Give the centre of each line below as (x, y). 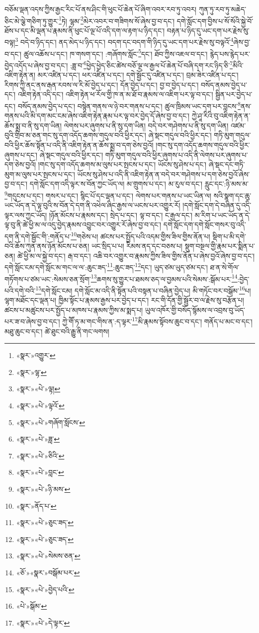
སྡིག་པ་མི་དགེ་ (229, 236)
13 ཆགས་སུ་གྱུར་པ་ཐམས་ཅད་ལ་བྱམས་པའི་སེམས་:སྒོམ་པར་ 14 (164, 278)
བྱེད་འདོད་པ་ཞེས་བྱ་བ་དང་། (36, 65)
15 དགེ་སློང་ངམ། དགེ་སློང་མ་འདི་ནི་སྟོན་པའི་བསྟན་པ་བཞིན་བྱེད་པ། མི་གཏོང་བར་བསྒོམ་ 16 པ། (143, 289)
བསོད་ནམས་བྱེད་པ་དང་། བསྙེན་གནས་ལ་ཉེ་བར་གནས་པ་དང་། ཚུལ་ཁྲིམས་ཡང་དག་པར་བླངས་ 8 (129, 105)
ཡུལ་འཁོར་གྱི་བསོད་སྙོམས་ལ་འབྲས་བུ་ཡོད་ (195, 310)
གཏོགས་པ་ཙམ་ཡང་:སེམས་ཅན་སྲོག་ (48, 279)
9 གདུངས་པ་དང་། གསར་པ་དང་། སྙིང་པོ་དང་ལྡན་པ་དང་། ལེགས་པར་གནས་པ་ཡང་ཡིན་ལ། (108, 194)
